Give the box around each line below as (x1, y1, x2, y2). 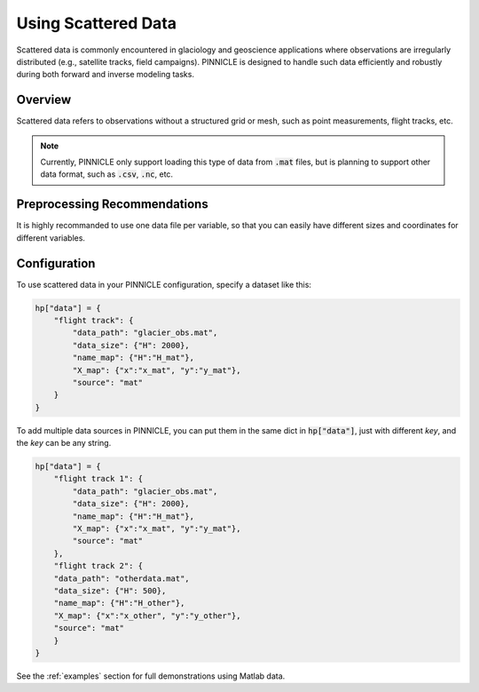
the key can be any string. (16, 438, 112, 449)
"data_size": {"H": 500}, (53, 585, 167, 595)
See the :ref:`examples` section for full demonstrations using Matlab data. (16, 671, 286, 681)
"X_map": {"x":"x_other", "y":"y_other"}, (53, 610, 241, 621)
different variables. (16, 232, 86, 243)
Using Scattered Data (16, 13, 177, 33)
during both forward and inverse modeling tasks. (16, 69, 195, 80)
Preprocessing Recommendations (16, 196, 208, 212)
